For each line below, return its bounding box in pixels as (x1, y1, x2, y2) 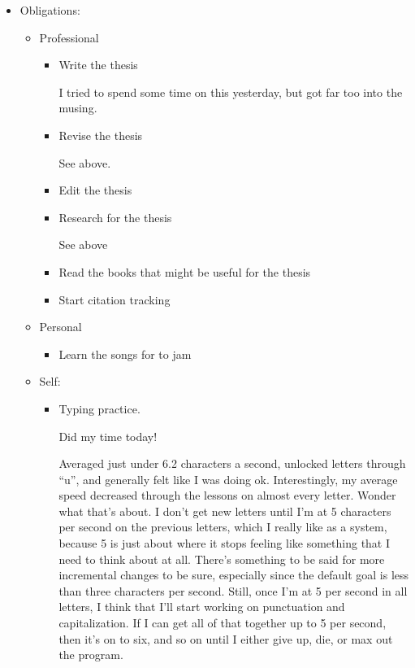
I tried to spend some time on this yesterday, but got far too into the (58, 83, 403, 100)
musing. (58, 99, 97, 116)
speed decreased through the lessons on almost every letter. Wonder (58, 487, 396, 504)
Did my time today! (58, 427, 158, 444)
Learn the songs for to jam (58, 345, 192, 362)
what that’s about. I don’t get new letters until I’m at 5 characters (58, 502, 391, 519)
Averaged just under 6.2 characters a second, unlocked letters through (58, 455, 406, 472)
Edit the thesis (58, 181, 132, 199)
